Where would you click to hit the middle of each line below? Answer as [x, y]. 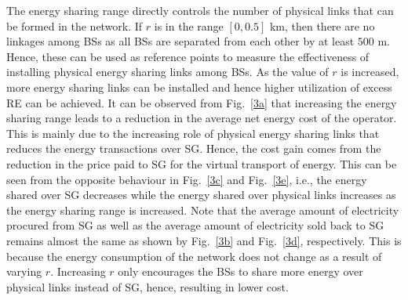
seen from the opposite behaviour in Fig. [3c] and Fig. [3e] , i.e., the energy [187, 179]
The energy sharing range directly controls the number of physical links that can [200, 10]
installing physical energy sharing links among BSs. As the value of [168, 72]
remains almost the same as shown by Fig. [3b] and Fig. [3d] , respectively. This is [204, 240]
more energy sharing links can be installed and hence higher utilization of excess [199, 87]
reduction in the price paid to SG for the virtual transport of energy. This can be [202, 163]
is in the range [189, 25]
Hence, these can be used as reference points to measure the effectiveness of [188, 56]
